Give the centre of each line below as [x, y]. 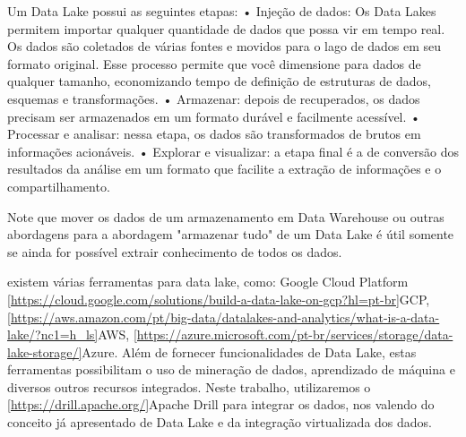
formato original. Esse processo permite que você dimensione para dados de [214, 63]
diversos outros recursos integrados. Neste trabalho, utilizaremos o [189, 386]
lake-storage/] [45, 351]
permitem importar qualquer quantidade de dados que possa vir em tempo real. [226, 28]
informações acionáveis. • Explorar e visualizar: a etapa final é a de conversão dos [233, 151]
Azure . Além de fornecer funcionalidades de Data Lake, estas [249, 351]
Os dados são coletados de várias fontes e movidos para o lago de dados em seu [224, 46]
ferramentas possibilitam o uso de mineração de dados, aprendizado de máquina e [231, 369]
